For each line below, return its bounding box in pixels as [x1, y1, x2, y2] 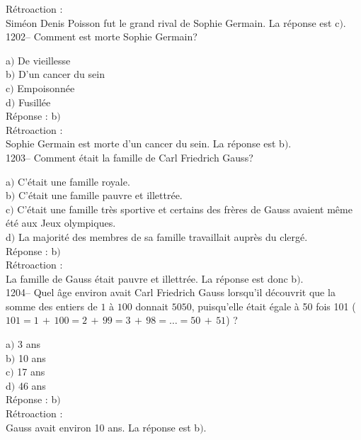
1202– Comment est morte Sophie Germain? [6, 29, 197, 44]
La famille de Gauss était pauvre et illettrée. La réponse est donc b [6, 271, 297, 286]
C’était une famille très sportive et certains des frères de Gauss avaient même [17, 201, 353, 216]
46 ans [18, 378, 46, 393]
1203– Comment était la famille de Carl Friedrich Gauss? [6, 150, 253, 164]
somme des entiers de [6, 298, 98, 313]
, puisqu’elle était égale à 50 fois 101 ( [191, 298, 356, 313]
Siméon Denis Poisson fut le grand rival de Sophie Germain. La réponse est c [6, 15, 340, 30]
